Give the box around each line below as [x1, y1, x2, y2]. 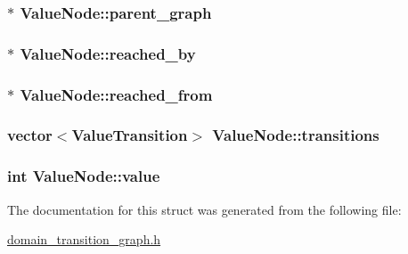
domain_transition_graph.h [7, 230, 161, 249]
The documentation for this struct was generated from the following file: [7, 200, 402, 218]
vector [7, 124, 53, 146]
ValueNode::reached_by [20, 42, 196, 64]
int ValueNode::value [7, 165, 160, 187]
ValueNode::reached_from [20, 83, 213, 105]
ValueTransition [71, 124, 188, 146]
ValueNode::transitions [212, 124, 379, 146]
